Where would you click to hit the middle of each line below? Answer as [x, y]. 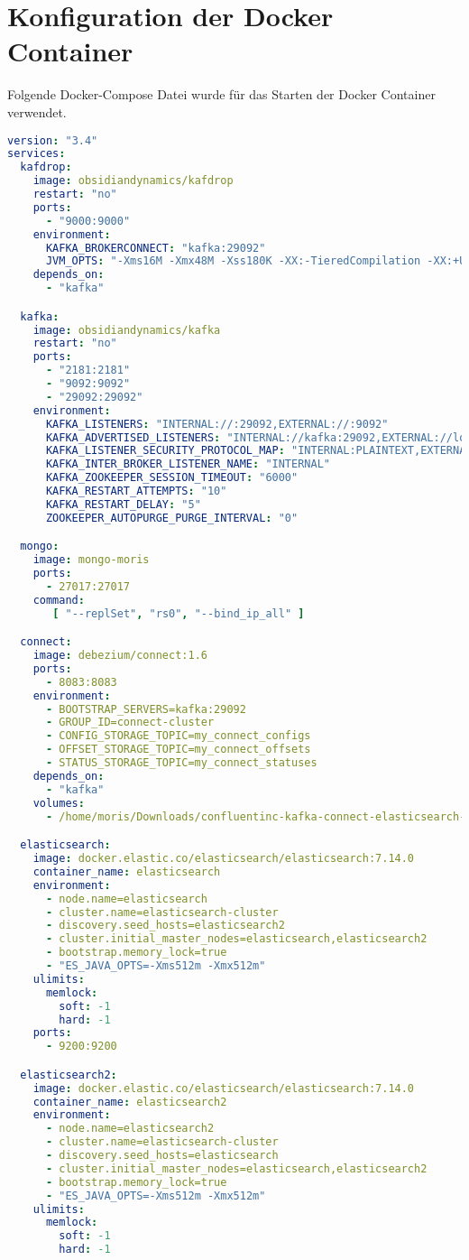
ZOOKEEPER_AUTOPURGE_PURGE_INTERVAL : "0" [172, 518]
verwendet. [37, 111]
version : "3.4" [53, 140]
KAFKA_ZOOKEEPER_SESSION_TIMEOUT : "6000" [172, 478]
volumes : [59, 803]
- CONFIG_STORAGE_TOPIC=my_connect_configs [178, 736]
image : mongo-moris [91, 560]
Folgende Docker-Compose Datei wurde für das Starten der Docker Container [221, 94]
